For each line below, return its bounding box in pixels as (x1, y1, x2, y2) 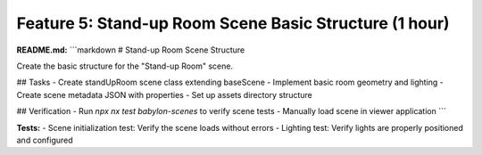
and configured (16, 135, 73, 145)
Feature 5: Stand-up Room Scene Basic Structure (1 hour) (16, 13, 450, 33)
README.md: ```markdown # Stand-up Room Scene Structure (16, 45, 245, 55)
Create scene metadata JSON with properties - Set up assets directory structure (16, 89, 312, 100)
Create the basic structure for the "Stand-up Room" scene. (16, 61, 234, 71)
